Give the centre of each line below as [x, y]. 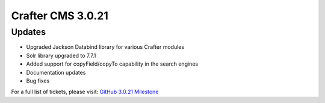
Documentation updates [56, 72]
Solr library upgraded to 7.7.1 [61, 55]
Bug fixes [38, 81]
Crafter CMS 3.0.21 [60, 16]
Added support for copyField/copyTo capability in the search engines [112, 64]
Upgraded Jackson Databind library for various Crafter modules [105, 47]
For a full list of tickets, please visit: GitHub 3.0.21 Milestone [85, 92]
